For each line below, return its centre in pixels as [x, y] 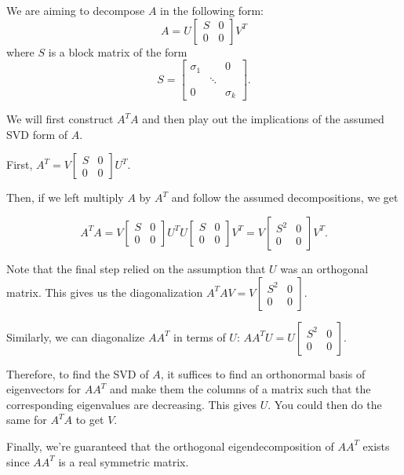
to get [90, 420]
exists [376, 446]
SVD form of [37, 134]
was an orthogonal [324, 268]
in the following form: [212, 10]
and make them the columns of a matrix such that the [240, 389]
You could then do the [328, 404]
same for [27, 420]
